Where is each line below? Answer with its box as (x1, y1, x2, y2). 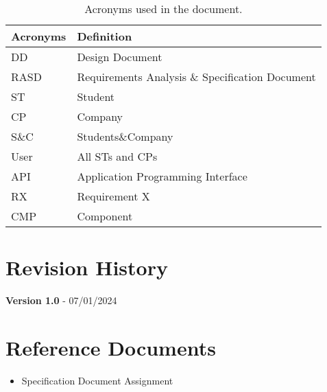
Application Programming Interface (77, 168, 247, 184)
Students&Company (77, 128, 173, 144)
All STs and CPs (77, 148, 158, 164)
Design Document (77, 49, 162, 65)
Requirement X (77, 188, 150, 204)
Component (77, 208, 133, 224)
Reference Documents (5, 333, 216, 361)
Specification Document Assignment (21, 373, 173, 387)
